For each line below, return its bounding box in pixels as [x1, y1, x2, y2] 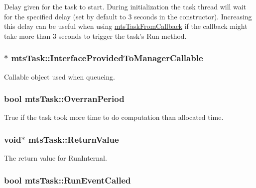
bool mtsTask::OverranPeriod [4, 93, 125, 105]
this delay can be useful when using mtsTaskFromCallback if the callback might [4, 21, 248, 31]
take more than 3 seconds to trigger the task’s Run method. [4, 30, 187, 41]
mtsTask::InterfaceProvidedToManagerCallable [11, 52, 203, 64]
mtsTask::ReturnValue [28, 133, 119, 145]
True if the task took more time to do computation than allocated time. [4, 112, 224, 122]
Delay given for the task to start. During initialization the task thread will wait [4, 1, 247, 11]
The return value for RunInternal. [4, 153, 107, 163]
